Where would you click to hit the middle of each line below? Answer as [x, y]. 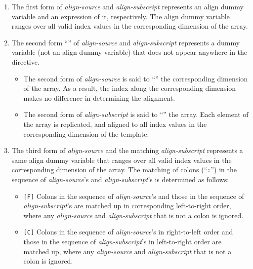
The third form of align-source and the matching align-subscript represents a [127, 150]
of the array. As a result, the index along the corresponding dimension [130, 88]
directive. [25, 61]
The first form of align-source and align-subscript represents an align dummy [127, 6]
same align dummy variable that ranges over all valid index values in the [122, 160]
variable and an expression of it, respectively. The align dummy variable [121, 16]
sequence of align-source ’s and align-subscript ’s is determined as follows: [120, 179]
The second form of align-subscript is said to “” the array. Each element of [136, 114]
